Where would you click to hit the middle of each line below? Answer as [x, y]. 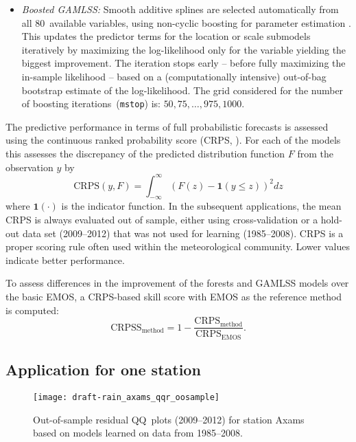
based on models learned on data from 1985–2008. [138, 433]
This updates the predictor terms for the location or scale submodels [166, 36]
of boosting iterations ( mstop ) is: [91, 103]
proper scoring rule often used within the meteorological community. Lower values [178, 246]
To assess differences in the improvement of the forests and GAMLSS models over [177, 283]
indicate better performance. [65, 259]
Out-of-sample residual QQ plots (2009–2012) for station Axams [169, 419]
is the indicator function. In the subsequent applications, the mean [201, 206]
